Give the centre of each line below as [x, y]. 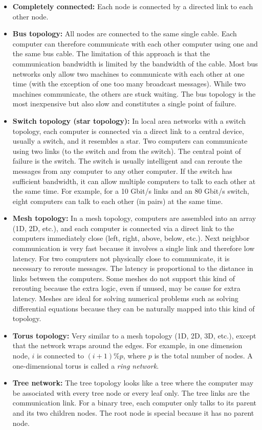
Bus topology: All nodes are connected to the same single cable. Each [125, 33]
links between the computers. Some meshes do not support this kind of [124, 278]
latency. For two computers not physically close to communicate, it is [121, 258]
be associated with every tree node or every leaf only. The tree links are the [131, 392]
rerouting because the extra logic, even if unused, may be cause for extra [126, 288]
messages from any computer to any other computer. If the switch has [122, 171]
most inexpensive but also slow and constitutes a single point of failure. [125, 104]
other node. [30, 16]
